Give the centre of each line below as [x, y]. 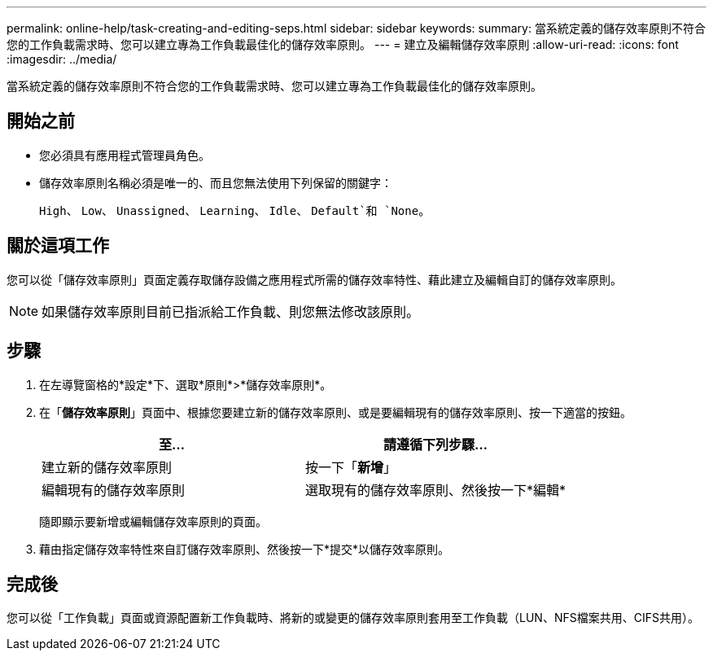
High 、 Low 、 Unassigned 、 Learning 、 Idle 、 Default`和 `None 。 [235, 210]
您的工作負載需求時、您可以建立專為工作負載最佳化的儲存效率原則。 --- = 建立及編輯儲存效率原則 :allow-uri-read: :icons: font [343, 44]
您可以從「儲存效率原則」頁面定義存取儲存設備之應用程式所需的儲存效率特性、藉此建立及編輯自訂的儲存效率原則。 [314, 279]
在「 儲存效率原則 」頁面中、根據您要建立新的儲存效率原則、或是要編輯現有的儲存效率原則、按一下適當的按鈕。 [335, 412]
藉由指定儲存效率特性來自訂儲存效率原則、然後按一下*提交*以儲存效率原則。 [245, 549]
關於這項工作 [58, 246]
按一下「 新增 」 [351, 467]
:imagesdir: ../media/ [62, 59]
